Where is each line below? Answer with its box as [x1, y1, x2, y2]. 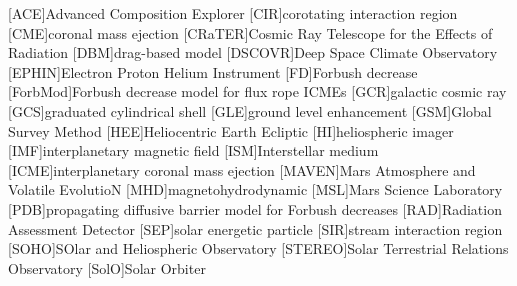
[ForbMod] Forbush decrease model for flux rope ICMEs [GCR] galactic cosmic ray [8, 81, 507, 102]
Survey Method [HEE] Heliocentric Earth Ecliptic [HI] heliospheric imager [8, 120, 454, 141]
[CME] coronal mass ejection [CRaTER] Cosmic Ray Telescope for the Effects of [8, 22, 493, 43]
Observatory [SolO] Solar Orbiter [8, 257, 206, 278]
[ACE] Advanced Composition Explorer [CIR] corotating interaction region [8, 3, 458, 23]
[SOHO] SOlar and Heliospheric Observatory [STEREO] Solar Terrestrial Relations [8, 238, 509, 259]
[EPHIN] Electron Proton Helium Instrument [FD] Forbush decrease [8, 61, 418, 82]
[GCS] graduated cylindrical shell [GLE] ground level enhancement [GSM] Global [8, 100, 492, 121]
